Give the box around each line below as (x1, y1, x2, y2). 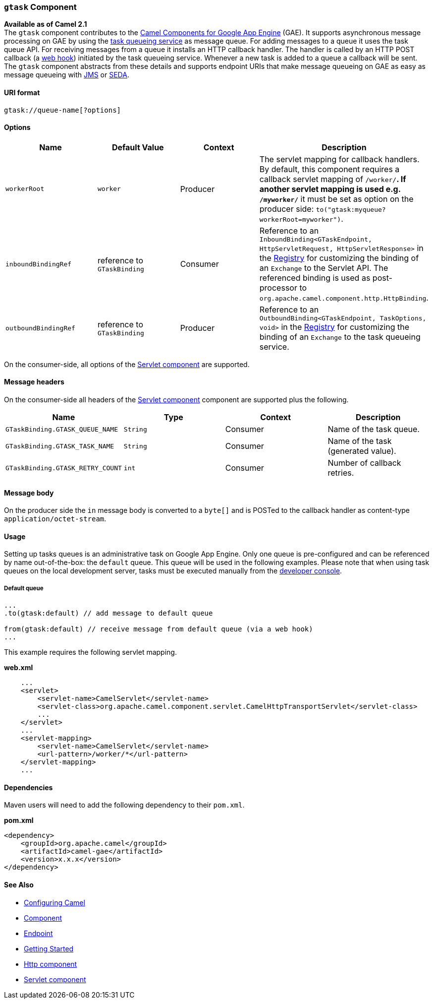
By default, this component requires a (259, 164, 400, 174)
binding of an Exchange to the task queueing (259, 331, 421, 342)
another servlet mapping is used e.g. (259, 184, 401, 194)
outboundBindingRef (5, 324, 75, 332)
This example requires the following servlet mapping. (4, 648, 177, 657)
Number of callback (327, 458, 401, 468)
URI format (4, 88, 40, 97)
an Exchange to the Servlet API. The (259, 262, 388, 273)
